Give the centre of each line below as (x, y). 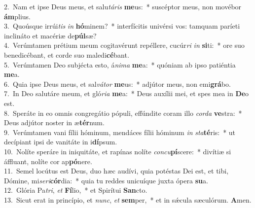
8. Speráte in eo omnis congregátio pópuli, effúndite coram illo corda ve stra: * (123, 113)
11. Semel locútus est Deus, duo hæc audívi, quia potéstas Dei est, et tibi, (116, 171)
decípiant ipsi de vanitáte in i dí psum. (61, 142)
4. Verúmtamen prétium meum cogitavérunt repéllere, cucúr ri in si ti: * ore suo (124, 45)
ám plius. (18, 16)
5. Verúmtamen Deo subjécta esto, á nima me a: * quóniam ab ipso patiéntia (120, 64)
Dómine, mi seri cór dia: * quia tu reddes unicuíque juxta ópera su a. (106, 180)
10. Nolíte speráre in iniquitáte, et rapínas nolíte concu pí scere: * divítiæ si (118, 151)
